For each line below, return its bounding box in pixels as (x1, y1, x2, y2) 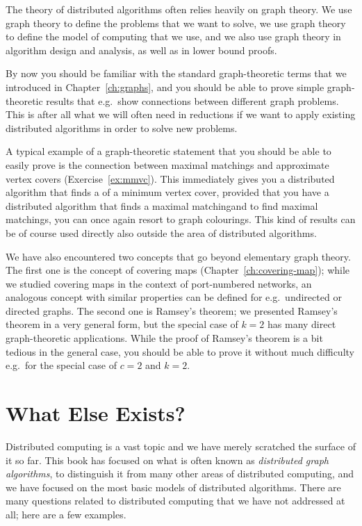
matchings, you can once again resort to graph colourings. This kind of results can (6, 212, 356, 227)
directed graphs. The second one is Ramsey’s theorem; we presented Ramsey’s (6, 303, 338, 318)
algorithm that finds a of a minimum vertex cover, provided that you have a (6, 185, 329, 199)
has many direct (268, 317, 336, 331)
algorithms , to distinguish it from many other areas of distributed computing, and (6, 466, 354, 481)
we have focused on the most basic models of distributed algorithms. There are (6, 479, 341, 494)
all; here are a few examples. (6, 507, 126, 521)
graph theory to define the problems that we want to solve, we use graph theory (6, 15, 346, 30)
